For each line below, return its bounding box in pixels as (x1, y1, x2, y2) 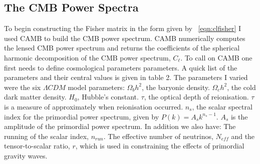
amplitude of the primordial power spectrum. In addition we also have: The (4, 121, 236, 131)
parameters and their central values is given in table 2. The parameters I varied (4, 72, 248, 82)
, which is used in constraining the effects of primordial (75, 140, 244, 151)
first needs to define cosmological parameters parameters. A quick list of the (4, 62, 237, 72)
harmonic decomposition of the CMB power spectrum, (4, 52, 171, 62)
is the (230, 111, 248, 121)
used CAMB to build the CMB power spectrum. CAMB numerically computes (4, 32, 245, 43)
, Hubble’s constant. (77, 91, 139, 102)
